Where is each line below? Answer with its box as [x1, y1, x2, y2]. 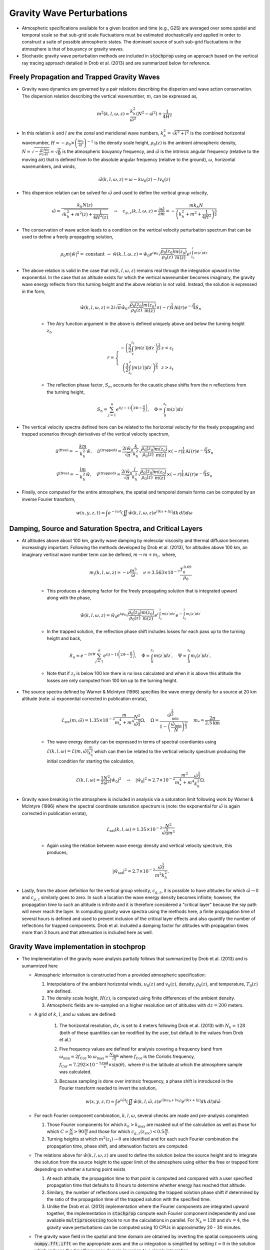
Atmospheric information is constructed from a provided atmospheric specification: [34, 971, 206, 977]
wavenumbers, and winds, [21, 163, 76, 169]
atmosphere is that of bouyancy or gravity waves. [21, 45, 124, 52]
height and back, [46, 635, 82, 641]
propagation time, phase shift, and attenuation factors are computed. [46, 1143, 189, 1149]
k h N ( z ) [77, 202, 93, 209]
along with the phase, [46, 595, 91, 601]
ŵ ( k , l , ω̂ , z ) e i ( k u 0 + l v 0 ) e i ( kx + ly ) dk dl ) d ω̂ [133, 1098, 221, 1104]
